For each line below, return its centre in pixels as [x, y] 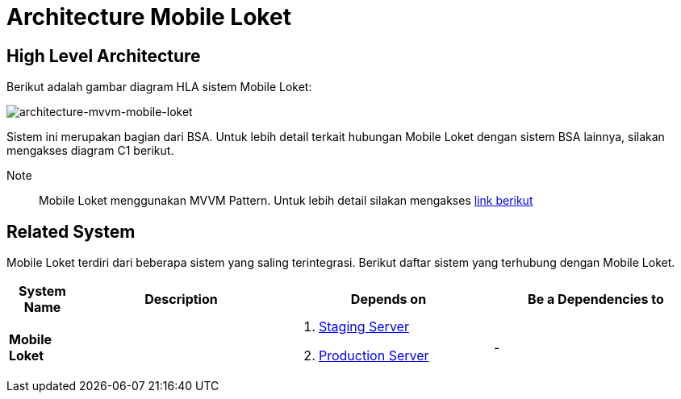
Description [181, 299]
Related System [71, 231]
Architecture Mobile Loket [149, 17]
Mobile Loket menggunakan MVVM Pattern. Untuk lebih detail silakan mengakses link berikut [286, 201]
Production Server [374, 356]
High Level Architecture [104, 56]
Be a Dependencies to [596, 299]
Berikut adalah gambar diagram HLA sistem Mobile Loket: [159, 87]
